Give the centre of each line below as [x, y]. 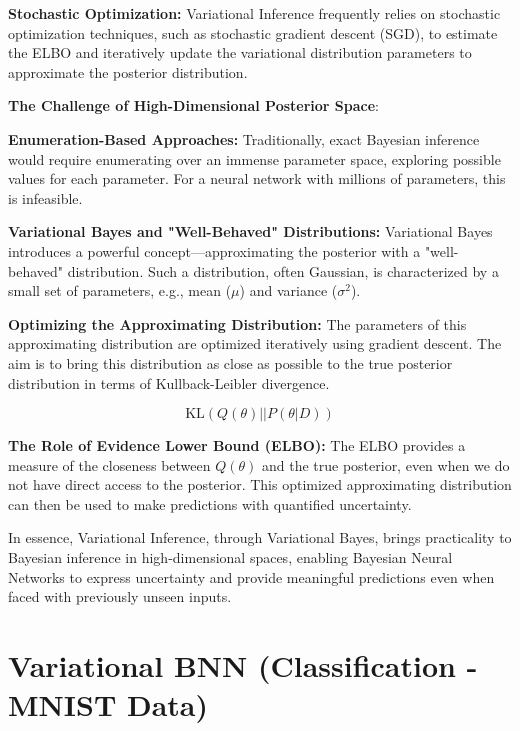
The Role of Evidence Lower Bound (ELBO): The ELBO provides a [237, 445]
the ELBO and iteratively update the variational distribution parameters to [240, 52]
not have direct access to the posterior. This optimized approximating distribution [260, 484]
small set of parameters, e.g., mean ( [120, 290]
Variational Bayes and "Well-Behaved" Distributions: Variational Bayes [250, 231]
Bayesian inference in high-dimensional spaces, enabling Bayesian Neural [230, 557]
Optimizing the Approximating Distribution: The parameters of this [237, 323]
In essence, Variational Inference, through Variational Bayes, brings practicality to [260, 537]
